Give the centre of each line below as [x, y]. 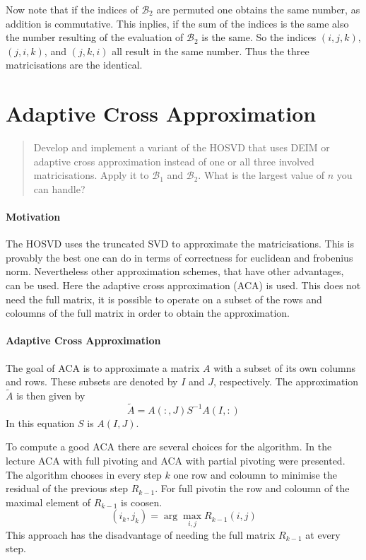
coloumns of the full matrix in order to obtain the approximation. [148, 313]
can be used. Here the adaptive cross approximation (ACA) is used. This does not [183, 285]
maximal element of [48, 502]
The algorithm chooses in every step [84, 474]
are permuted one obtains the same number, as [258, 9]
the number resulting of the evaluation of [95, 37]
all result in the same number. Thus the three [211, 51]
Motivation [33, 217]
